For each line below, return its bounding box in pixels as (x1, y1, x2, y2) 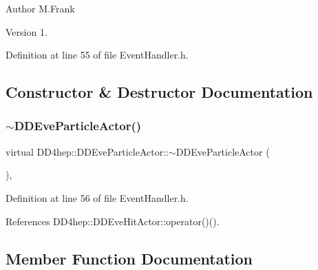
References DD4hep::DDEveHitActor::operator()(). (6, 214, 220, 228)
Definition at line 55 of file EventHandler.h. (6, 48, 189, 62)
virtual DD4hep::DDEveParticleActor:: (6, 144, 169, 158)
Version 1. (6, 24, 47, 39)
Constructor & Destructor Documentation (6, 81, 313, 103)
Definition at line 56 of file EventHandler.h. (6, 190, 189, 205)
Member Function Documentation (6, 247, 253, 269)
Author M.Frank (6, 1, 75, 15)
